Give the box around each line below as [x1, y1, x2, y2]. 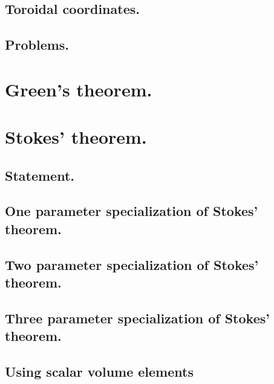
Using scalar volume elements [5, 362, 194, 380]
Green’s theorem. [5, 76, 152, 101]
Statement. [5, 166, 75, 184]
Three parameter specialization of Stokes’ [5, 308, 270, 327]
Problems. [5, 35, 70, 54]
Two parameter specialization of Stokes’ [5, 255, 259, 274]
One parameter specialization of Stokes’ [5, 201, 258, 220]
